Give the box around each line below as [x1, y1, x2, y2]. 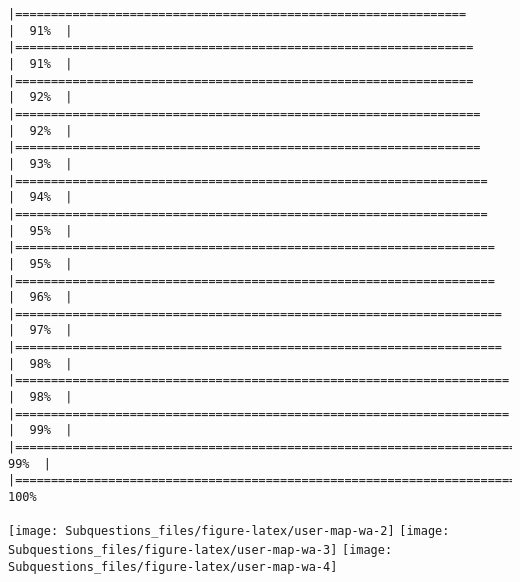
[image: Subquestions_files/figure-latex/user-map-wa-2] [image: [8, 523, 450, 538]
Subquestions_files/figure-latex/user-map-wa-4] [8, 560, 338, 574]
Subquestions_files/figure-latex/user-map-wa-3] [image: [8, 543, 393, 558]
